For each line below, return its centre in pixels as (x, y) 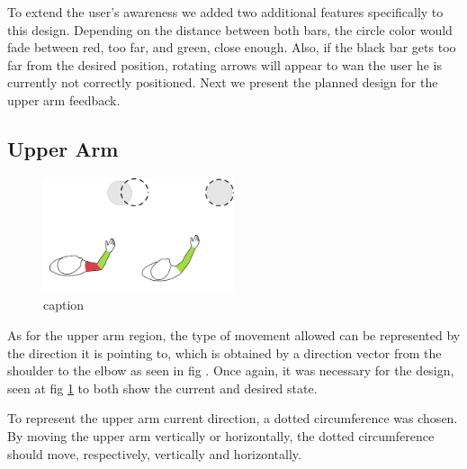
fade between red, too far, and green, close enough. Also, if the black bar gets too (232, 47)
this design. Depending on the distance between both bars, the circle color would (230, 29)
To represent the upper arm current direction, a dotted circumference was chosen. (233, 418)
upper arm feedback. (64, 99)
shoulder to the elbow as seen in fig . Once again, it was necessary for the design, (231, 370)
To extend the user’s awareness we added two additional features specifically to (225, 12)
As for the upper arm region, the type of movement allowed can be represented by (234, 335)
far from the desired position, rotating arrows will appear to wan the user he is (225, 64)
